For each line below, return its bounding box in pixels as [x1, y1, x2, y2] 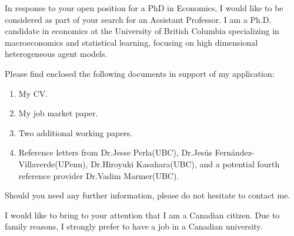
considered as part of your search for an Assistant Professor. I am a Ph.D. [5, 13, 272, 25]
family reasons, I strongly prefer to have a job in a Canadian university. [5, 220, 263, 232]
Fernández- [215, 146, 255, 159]
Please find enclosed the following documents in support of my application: [5, 67, 275, 79]
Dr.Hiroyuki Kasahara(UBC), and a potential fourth [91, 157, 280, 170]
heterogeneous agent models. [5, 48, 108, 60]
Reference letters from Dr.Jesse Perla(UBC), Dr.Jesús [18, 146, 212, 159]
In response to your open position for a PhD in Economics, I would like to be [5, 2, 283, 14]
